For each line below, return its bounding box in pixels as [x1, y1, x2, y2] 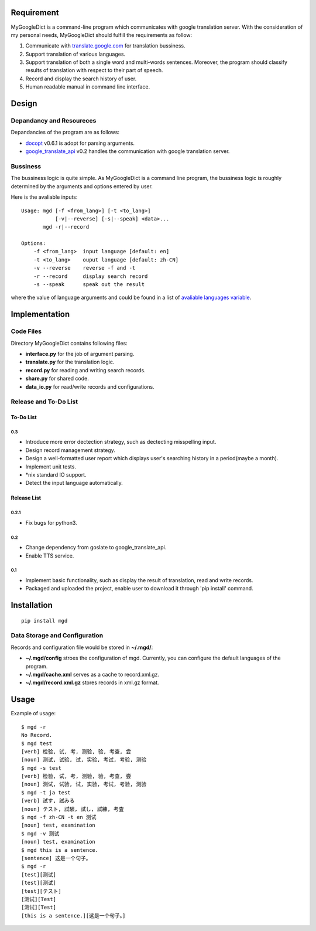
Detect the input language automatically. [25, 480, 123, 487]
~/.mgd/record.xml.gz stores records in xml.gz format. [25, 679, 159, 686]
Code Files [11, 327, 42, 335]
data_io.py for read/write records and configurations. [25, 383, 154, 390]
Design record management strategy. [25, 446, 115, 454]
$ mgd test [21, 740, 53, 747]
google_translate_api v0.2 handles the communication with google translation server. [25, 148, 230, 155]
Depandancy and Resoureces [11, 117, 97, 125]
